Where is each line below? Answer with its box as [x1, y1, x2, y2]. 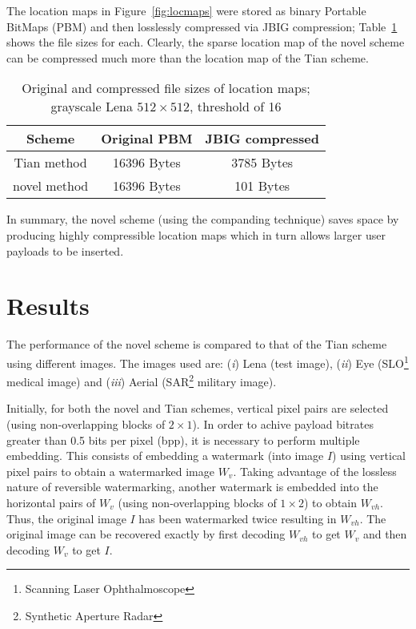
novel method [13, 176, 89, 196]
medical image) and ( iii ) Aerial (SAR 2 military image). [6, 371, 277, 389]
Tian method [14, 153, 87, 172]
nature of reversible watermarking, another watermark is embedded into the [6, 478, 378, 495]
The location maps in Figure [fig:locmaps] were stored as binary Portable [6, 2, 366, 18]
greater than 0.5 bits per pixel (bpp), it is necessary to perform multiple [6, 431, 360, 448]
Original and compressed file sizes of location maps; [22, 79, 310, 98]
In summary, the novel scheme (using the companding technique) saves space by [6, 211, 399, 228]
